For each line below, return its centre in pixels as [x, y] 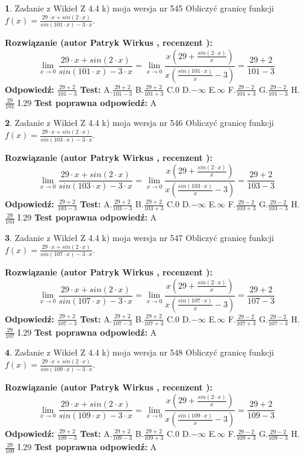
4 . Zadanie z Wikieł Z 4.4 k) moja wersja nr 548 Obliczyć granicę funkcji [139, 352]
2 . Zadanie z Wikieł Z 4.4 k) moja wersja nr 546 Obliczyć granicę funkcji [139, 123]
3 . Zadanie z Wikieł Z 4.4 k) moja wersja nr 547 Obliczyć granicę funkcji [139, 237]
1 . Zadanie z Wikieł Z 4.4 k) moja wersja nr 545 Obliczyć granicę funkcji [139, 8]
